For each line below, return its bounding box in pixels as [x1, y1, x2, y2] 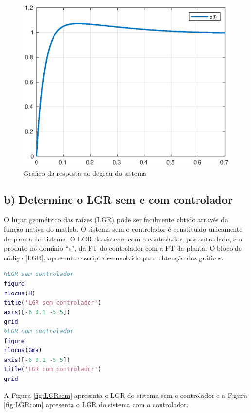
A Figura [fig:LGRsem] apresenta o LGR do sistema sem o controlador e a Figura [4, 390, 248, 400]
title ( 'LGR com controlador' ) [4, 366, 102, 373]
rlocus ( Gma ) [4, 347, 42, 354]
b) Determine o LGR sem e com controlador [4, 191, 233, 206]
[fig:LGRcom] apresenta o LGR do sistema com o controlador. [4, 399, 189, 410]
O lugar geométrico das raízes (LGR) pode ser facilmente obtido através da [4, 214, 229, 224]
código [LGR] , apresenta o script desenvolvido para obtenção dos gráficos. [4, 252, 224, 262]
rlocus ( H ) [4, 290, 36, 297]
